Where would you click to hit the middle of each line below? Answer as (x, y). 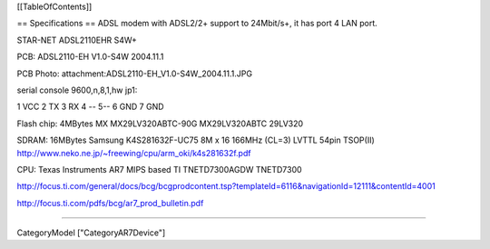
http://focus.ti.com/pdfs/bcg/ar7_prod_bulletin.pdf (110, 203)
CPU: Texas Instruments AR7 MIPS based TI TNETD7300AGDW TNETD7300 (160, 169)
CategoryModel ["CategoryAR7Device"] (91, 233)
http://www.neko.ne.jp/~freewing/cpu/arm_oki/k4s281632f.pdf (134, 153)
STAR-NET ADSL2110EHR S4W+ (77, 40)
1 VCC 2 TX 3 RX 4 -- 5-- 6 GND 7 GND (90, 107)
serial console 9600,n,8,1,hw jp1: (77, 90)
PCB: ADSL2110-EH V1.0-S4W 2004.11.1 (90, 57)
